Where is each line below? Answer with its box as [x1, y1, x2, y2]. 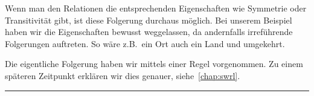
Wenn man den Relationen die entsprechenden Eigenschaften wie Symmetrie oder [5, 2, 307, 14]
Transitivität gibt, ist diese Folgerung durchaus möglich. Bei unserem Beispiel [5, 13, 292, 26]
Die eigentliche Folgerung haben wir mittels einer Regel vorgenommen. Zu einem [5, 57, 303, 70]
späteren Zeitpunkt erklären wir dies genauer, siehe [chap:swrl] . [5, 69, 240, 82]
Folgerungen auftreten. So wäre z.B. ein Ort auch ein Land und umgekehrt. [5, 37, 285, 50]
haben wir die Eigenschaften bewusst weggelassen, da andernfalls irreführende [5, 25, 293, 38]
